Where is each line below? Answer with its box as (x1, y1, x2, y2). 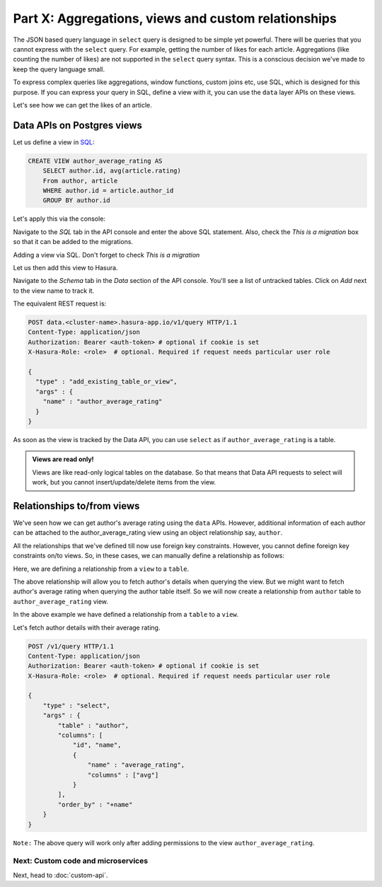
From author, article (42, 177, 118, 185)
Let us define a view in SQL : (13, 138, 95, 146)
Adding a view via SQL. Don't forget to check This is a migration (13, 250, 200, 259)
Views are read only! (32, 455, 95, 463)
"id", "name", (72, 741, 122, 749)
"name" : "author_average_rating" (42, 398, 163, 406)
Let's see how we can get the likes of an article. (13, 100, 152, 109)
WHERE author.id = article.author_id (42, 186, 174, 195)
